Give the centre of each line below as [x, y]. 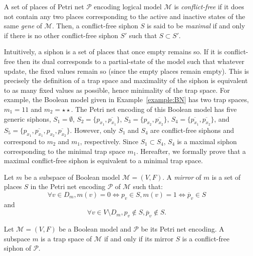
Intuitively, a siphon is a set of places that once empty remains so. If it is [113, 52]
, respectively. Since [109, 141]
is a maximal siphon [207, 141]
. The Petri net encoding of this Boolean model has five [154, 109]
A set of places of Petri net [44, 6]
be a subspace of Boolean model [72, 177]
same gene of [23, 26]
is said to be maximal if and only [196, 26]
